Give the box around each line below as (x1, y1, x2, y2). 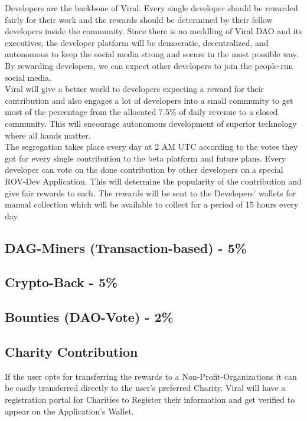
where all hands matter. (5, 129, 91, 141)
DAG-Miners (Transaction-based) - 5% (5, 238, 247, 256)
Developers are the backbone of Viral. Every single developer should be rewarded (5, 2, 298, 14)
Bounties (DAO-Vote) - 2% (5, 308, 174, 326)
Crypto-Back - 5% (5, 273, 118, 291)
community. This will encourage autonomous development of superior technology (5, 117, 297, 129)
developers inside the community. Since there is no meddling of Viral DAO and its (5, 25, 302, 37)
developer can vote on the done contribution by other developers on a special (5, 163, 283, 176)
